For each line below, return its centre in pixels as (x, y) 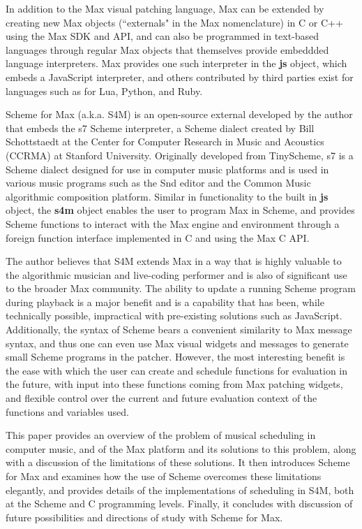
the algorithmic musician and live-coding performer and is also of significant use (176, 274)
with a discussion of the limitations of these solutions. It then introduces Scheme (178, 462)
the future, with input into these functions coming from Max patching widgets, (174, 384)
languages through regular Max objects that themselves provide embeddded (167, 49)
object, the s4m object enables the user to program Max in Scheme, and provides (180, 210)
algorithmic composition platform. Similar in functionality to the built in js (167, 196)
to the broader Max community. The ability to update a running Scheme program (181, 288)
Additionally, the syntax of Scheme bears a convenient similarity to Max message (179, 329)
